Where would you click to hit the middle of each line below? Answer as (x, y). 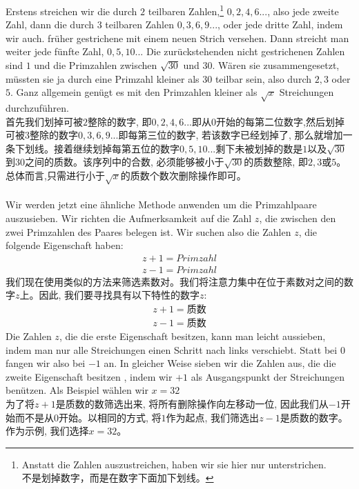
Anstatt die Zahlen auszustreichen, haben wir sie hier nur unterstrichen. (174, 464)
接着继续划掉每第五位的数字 (116, 148)
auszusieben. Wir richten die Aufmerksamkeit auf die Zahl (129, 218)
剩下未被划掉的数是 (259, 148)
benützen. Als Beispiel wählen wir (77, 390)
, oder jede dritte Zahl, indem (280, 24)
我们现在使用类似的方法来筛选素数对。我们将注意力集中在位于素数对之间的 (175, 281)
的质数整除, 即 (276, 162)
